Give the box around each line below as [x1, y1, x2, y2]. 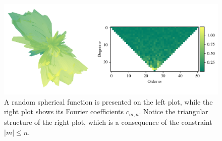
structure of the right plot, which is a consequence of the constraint [4, 116, 212, 127]
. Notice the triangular [139, 106, 208, 117]
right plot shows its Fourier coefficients [4, 106, 124, 117]
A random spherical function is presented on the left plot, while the [4, 96, 213, 107]
